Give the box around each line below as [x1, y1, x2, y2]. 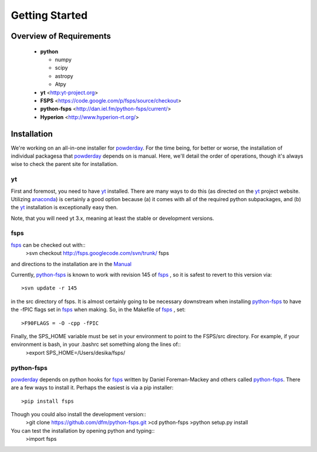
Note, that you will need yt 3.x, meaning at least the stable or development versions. [11, 215, 214, 222]
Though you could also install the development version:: [11, 411, 147, 418]
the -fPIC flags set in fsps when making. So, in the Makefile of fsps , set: [11, 306, 186, 313]
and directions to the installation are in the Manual [11, 260, 132, 267]
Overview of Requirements [11, 31, 111, 41]
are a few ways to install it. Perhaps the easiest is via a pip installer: [11, 384, 174, 391]
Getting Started [11, 9, 88, 22]
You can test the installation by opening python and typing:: [11, 427, 155, 434]
